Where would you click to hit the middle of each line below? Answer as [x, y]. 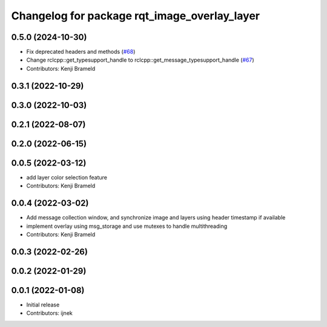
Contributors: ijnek [49, 313]
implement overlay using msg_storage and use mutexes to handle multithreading [127, 226]
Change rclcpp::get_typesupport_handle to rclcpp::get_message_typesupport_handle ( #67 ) [140, 60]
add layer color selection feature [67, 177]
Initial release [43, 305]
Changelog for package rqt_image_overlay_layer [136, 16]
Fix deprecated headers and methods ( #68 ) [81, 52]
